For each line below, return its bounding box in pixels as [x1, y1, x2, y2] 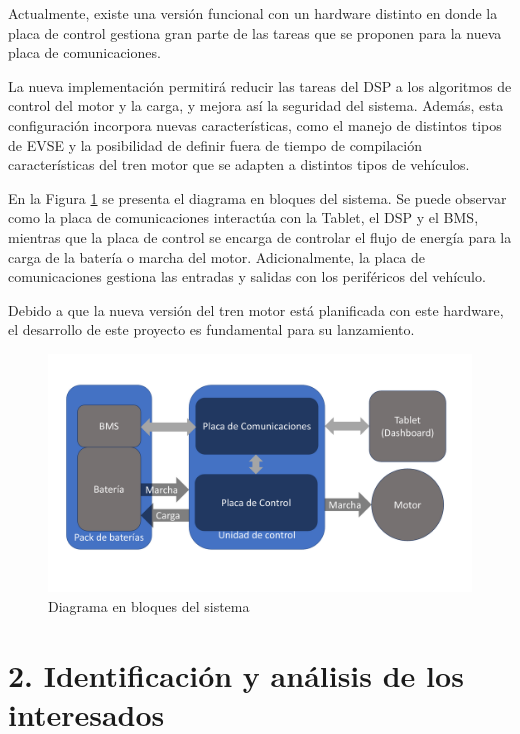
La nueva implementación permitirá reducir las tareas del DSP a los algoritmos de [8, 75, 512, 96]
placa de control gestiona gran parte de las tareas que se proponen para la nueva [8, 22, 502, 43]
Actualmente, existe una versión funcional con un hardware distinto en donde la [8, 3, 498, 23]
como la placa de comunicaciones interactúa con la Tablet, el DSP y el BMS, [8, 207, 479, 228]
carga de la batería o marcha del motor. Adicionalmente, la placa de [8, 246, 426, 267]
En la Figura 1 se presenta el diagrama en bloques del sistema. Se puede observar [8, 187, 507, 208]
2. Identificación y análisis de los [8, 654, 464, 695]
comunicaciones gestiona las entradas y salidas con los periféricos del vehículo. [8, 266, 486, 287]
